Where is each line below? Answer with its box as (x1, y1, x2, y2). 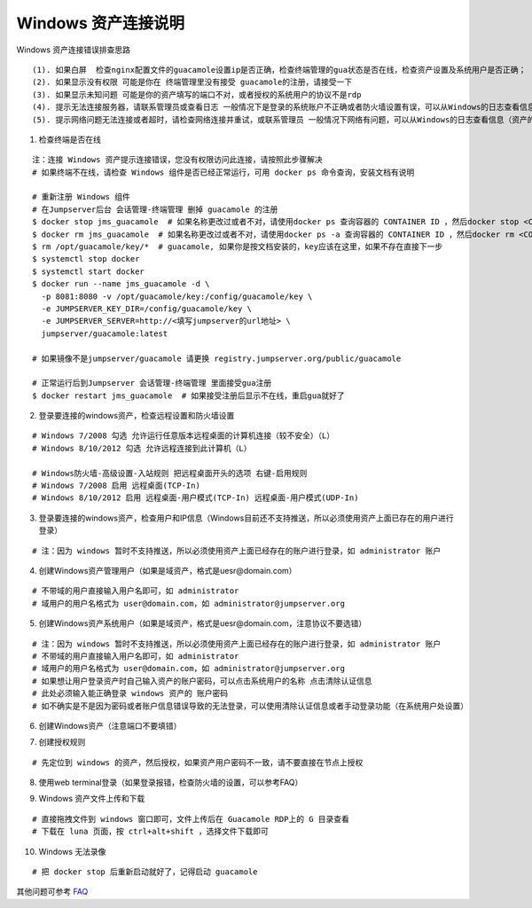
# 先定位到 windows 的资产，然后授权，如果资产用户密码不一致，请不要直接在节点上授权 (32, 757, 364, 767)
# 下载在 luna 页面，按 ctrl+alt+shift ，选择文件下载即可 (32, 826, 270, 837)
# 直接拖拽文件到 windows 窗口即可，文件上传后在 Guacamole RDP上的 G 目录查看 (32, 814, 350, 824)
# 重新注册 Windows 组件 (32, 192, 130, 202)
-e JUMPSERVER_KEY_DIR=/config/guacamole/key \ (41, 303, 253, 314)
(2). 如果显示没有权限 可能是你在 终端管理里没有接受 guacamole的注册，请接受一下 (32, 77, 353, 88)
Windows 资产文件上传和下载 (38, 794, 145, 804)
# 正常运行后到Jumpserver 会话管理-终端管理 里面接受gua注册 (32, 378, 272, 388)
